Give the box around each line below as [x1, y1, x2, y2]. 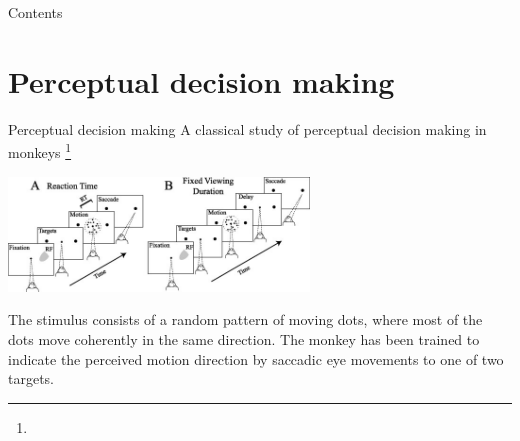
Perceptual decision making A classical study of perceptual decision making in [8, 118, 487, 139]
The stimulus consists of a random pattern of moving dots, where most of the [8, 309, 483, 330]
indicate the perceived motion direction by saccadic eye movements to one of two [8, 348, 504, 369]
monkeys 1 [8, 139, 72, 162]
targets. [8, 368, 55, 389]
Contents [8, 2, 63, 22]
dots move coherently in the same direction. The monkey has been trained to [8, 329, 480, 350]
